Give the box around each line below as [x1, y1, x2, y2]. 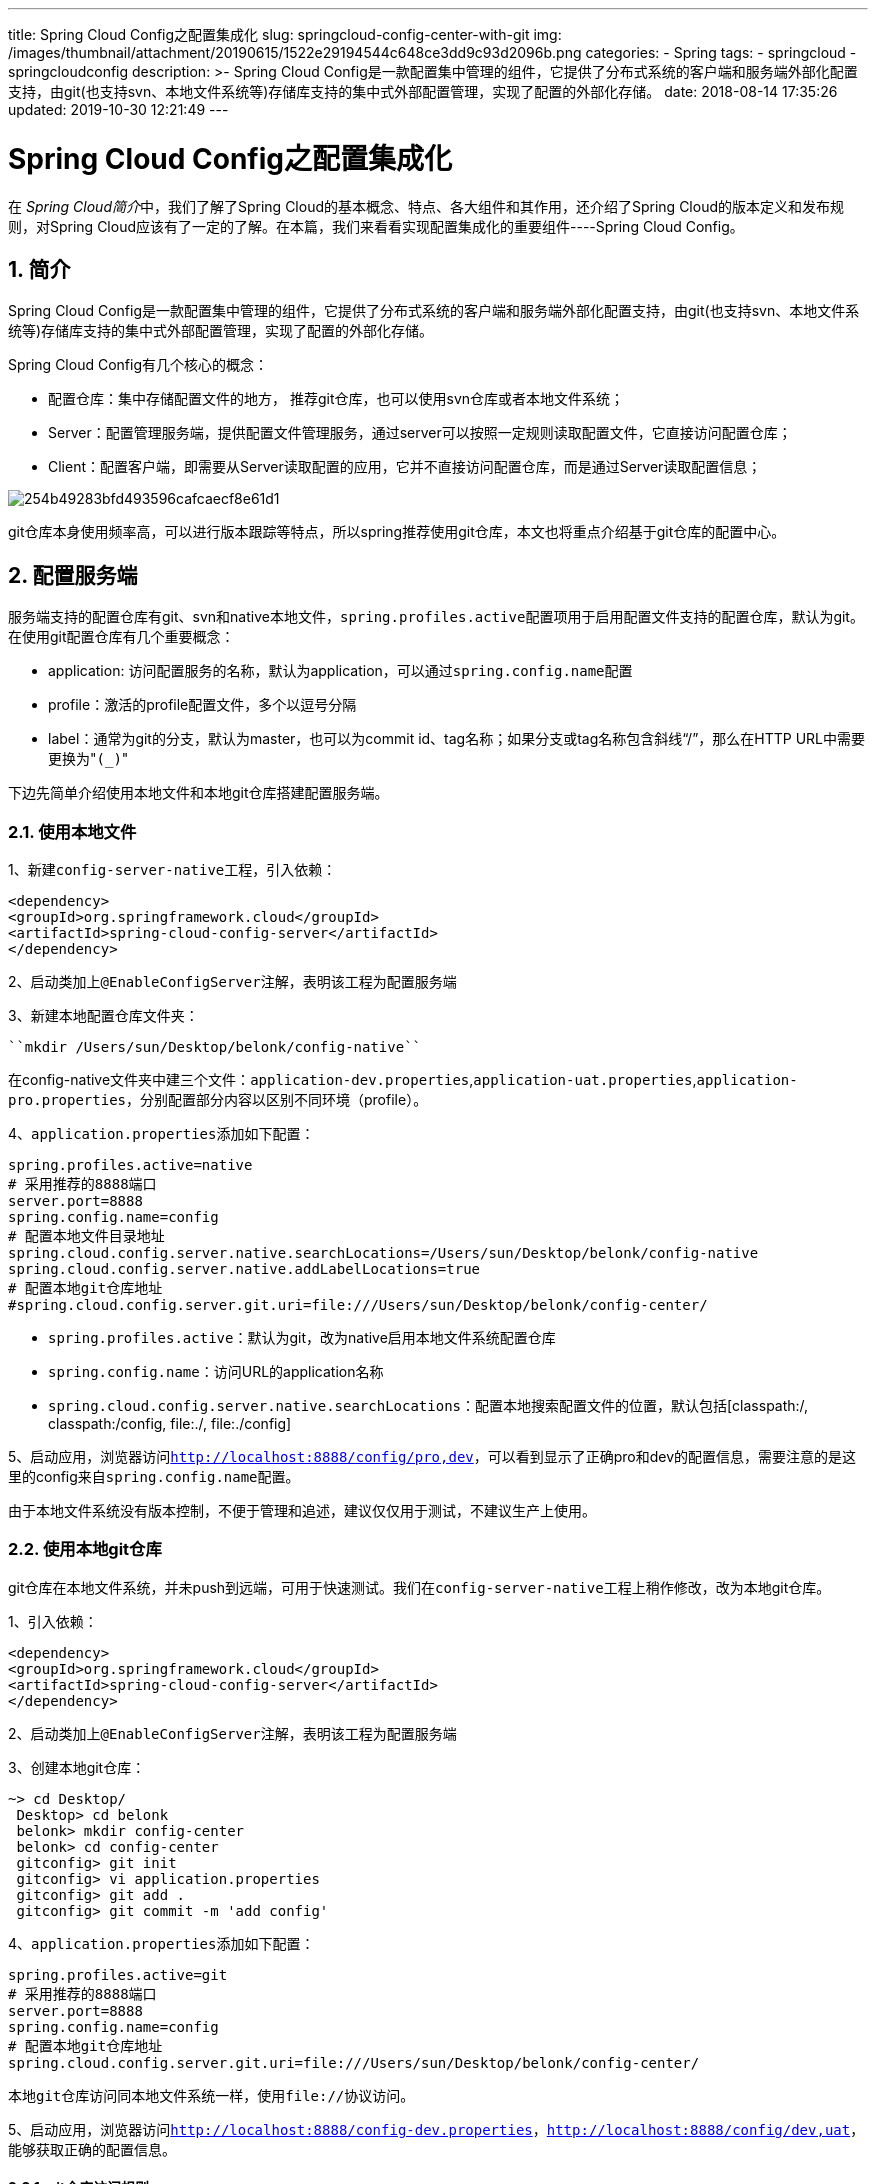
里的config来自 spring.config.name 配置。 [8, 1467, 300, 1485]
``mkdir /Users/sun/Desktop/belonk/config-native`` [8, 1038, 422, 1055]
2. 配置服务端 [8, 562, 138, 588]
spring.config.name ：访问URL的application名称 [48, 1362, 384, 1380]
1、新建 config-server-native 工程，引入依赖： [8, 860, 337, 878]
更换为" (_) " [48, 750, 129, 768]
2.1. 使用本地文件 [8, 821, 137, 842]
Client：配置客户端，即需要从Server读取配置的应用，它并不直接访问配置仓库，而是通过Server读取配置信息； [48, 458, 762, 476]
